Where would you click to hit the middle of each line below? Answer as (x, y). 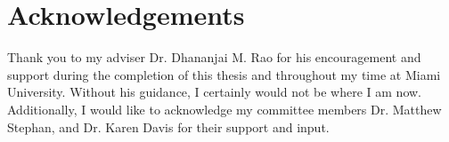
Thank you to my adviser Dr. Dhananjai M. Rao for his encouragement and (214, 57)
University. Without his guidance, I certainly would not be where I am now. (215, 92)
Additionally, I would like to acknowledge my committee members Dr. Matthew (224, 109)
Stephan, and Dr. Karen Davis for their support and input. (168, 126)
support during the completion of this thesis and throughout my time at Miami (224, 74)
